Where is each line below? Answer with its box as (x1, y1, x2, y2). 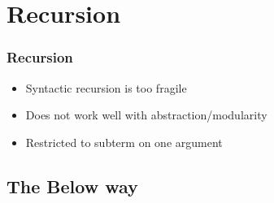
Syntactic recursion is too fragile (25, 79, 187, 96)
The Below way (7, 173, 138, 198)
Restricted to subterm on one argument (25, 133, 223, 150)
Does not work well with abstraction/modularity (25, 106, 267, 123)
